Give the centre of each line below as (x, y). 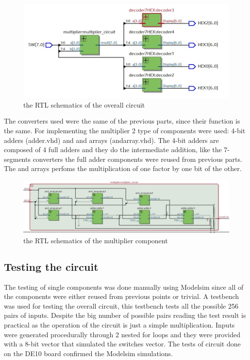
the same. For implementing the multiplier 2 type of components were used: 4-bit (125, 131)
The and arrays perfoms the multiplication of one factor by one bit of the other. (123, 168)
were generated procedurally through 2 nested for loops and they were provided (122, 334)
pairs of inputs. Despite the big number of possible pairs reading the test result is (125, 315)
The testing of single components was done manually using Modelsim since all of (124, 287)
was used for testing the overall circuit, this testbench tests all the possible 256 (121, 305)
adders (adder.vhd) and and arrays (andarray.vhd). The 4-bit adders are (111, 140)
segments (17, 159)
